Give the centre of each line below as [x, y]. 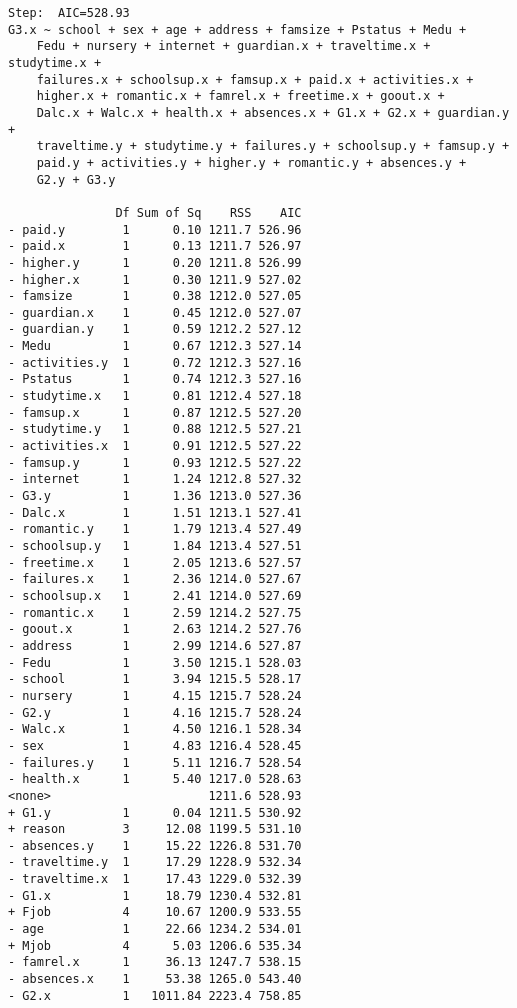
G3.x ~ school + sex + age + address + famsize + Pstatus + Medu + [237, 29]
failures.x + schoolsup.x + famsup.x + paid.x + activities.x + [255, 79]
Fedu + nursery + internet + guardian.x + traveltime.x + [233, 46]
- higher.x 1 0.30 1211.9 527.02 [155, 279]
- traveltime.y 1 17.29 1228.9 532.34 [155, 862]
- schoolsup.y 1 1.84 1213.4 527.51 [155, 546]
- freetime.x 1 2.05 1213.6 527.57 [155, 562]
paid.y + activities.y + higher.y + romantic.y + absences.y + [251, 162]
